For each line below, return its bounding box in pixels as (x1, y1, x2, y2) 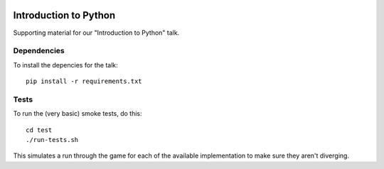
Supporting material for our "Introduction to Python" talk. (13, 28, 180, 37)
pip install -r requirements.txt (26, 77, 142, 85)
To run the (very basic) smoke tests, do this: (13, 109, 142, 118)
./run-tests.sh (26, 136, 79, 143)
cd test (26, 126, 53, 134)
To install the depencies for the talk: (13, 60, 119, 69)
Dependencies (13, 46, 65, 56)
